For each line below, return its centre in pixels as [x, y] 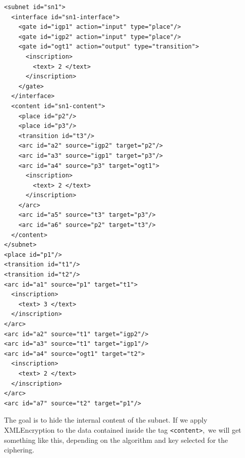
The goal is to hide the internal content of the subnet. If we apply [106, 420]
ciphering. [19, 450]
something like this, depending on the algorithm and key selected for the [116, 440]
